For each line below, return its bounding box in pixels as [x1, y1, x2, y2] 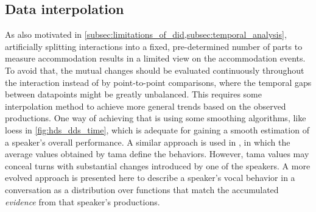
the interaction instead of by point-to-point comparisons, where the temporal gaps [5, 76, 312, 88]
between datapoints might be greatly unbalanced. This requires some [5, 88, 262, 101]
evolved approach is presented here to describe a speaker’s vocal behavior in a [5, 171, 295, 184]
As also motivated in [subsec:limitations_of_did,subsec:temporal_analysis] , [5, 28, 287, 41]
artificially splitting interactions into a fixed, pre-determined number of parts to [5, 40, 303, 52]
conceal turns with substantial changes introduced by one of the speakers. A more [5, 159, 311, 172]
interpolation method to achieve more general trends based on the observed [5, 99, 286, 112]
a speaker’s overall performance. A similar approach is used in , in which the [5, 135, 290, 148]
